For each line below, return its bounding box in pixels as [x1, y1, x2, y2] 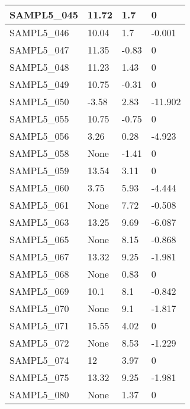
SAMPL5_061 [9, 198, 69, 212]
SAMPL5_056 [9, 129, 69, 143]
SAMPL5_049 [9, 77, 69, 91]
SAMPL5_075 [9, 370, 69, 384]
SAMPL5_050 [9, 95, 69, 108]
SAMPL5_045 [9, 8, 78, 21]
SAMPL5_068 [9, 267, 69, 281]
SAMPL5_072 [9, 336, 69, 350]
